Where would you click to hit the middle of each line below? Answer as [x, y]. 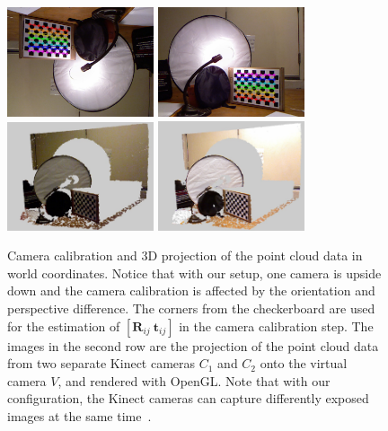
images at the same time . [79, 415]
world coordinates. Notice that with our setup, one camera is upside [194, 273]
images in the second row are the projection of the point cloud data [193, 345]
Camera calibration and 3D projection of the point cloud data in [185, 255]
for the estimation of [64, 325]
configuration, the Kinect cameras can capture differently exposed [188, 398]
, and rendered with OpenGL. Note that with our [194, 380]
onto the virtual [304, 363]
